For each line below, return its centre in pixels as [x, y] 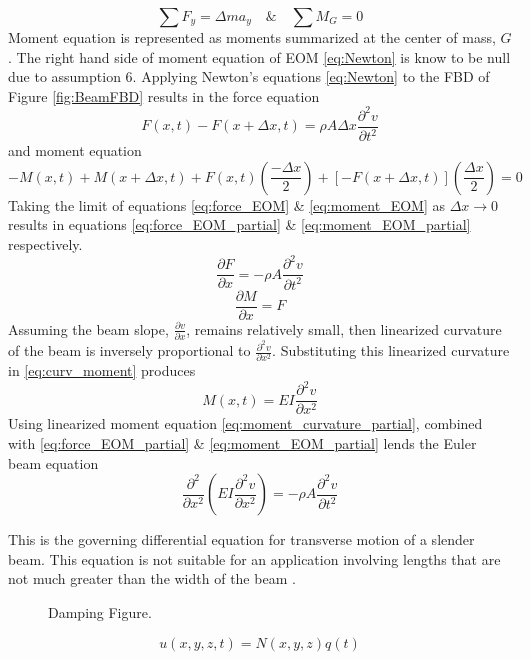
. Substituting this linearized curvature [391, 350]
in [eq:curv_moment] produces [102, 370]
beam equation [53, 462]
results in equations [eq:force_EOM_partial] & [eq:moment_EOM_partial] [239, 224]
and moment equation [75, 150]
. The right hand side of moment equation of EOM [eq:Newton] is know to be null [259, 56]
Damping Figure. [100, 612]
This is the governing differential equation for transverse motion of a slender [241, 539]
